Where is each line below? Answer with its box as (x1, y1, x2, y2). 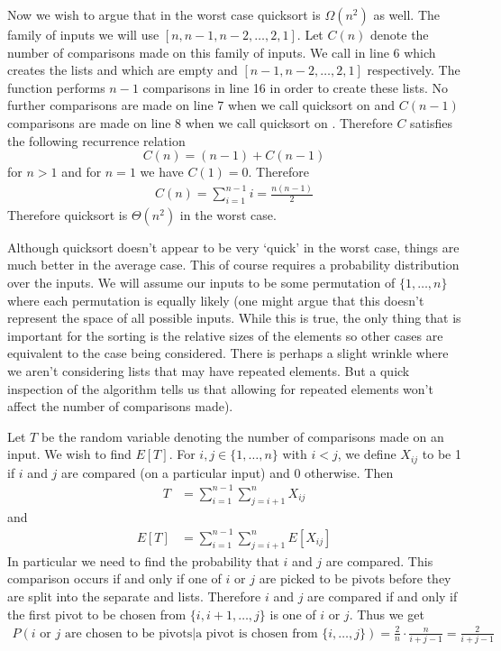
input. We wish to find (7, 445, 132, 463)
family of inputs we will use (7, 25, 159, 43)
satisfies (410, 113, 453, 132)
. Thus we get (349, 604, 424, 623)
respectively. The (367, 60, 460, 79)
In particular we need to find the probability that (7, 551, 279, 570)
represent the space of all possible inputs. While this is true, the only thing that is (7, 308, 461, 327)
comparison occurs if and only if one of (7, 569, 222, 588)
